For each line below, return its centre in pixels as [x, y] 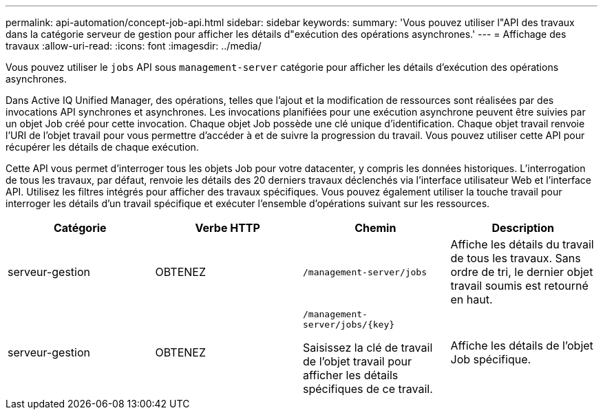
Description [523, 228]
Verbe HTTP [228, 228]
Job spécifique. [491, 359]
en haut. [472, 299]
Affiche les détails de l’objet [522, 345]
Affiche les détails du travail [522, 244]
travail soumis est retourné [519, 286]
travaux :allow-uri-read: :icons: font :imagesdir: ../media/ [134, 46]
